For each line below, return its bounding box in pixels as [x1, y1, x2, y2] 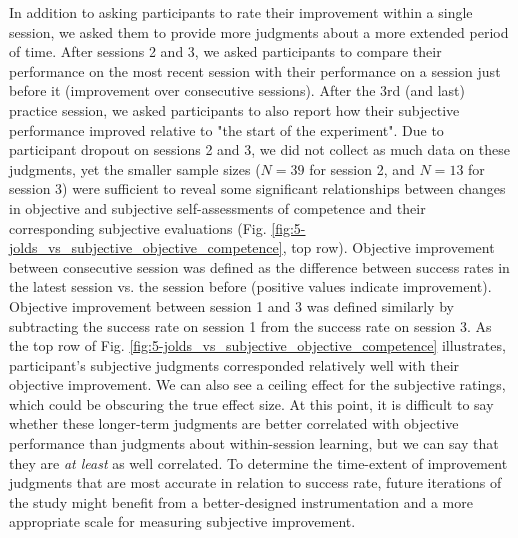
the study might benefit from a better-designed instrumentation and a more [9, 491, 473, 512]
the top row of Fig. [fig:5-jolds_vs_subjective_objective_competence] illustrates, [9, 335, 506, 356]
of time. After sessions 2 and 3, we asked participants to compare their [9, 41, 442, 62]
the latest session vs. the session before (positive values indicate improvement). [9, 276, 492, 297]
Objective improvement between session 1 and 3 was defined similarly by [9, 295, 454, 316]
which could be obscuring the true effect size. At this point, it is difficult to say [9, 393, 494, 414]
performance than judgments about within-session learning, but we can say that [9, 433, 499, 454]
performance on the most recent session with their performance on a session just [9, 60, 501, 81]
